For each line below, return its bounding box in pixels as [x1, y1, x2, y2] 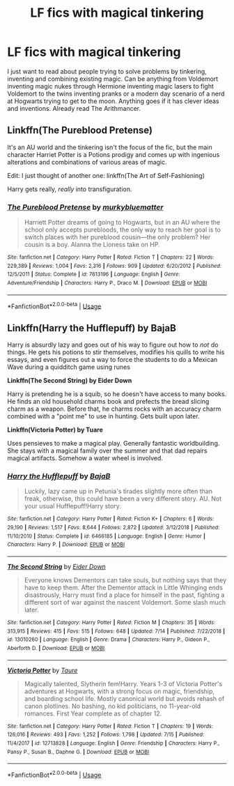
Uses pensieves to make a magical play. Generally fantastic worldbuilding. [7, 439, 220, 448]
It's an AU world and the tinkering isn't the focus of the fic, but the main [7, 143, 212, 151]
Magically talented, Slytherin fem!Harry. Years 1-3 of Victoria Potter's [24, 679, 223, 688]
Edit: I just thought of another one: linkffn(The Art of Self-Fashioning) [7, 171, 205, 179]
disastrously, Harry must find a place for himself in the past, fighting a [24, 591, 225, 599]
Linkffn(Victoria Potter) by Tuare [7, 425, 103, 434]
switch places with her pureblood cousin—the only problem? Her [24, 233, 211, 241]
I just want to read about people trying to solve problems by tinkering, [7, 67, 207, 75]
